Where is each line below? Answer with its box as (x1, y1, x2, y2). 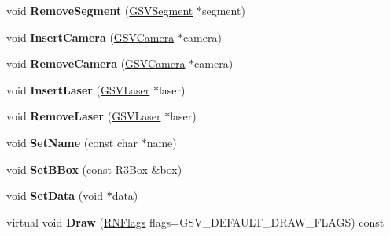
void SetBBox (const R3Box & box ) (6, 160, 182, 177)
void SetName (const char (6, 134, 138, 150)
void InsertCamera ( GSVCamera (6, 28, 175, 45)
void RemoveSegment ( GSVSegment (6, 2, 193, 18)
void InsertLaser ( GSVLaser (6, 81, 150, 98)
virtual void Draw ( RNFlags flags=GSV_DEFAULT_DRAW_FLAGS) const (6, 213, 384, 230)
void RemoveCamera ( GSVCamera (6, 55, 186, 72)
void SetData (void (6, 187, 103, 204)
